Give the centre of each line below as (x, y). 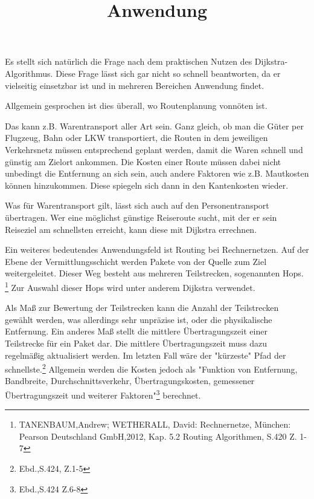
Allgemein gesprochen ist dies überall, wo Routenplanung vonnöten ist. (136, 106)
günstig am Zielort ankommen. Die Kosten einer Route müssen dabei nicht (143, 161)
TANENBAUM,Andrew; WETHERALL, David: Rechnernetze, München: (155, 424)
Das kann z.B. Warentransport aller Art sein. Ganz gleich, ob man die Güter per (154, 126)
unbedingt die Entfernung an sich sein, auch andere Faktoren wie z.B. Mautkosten (157, 173)
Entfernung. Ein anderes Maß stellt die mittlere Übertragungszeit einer (136, 331)
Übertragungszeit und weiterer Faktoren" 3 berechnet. (103, 394)
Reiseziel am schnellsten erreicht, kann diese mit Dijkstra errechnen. (131, 229)
